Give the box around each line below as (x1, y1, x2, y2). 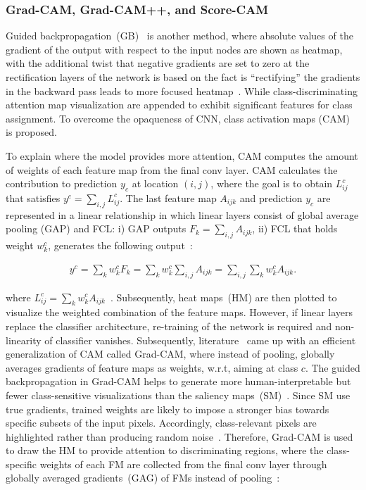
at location (132, 176, 179, 191)
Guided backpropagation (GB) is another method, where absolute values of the (6, 28, 353, 43)
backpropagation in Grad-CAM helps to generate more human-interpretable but (6, 374, 351, 389)
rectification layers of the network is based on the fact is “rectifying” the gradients (6, 70, 360, 84)
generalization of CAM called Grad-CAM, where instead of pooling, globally (6, 346, 335, 361)
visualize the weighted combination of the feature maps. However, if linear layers (6, 305, 353, 320)
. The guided (305, 360, 360, 375)
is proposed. (6, 125, 57, 139)
